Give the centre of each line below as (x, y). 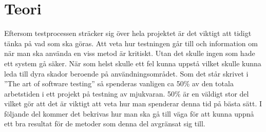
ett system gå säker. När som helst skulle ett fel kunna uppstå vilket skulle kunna (133, 63)
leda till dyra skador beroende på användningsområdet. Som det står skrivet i (126, 73)
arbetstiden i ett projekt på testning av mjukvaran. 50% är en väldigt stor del (127, 93)
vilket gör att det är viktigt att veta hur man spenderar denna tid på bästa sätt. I (133, 103)
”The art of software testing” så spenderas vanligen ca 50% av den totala (119, 83)
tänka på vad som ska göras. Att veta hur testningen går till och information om (131, 43)
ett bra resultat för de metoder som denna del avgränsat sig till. (105, 124)
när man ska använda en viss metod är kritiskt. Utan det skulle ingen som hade (130, 53)
